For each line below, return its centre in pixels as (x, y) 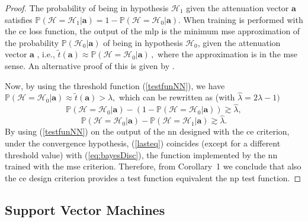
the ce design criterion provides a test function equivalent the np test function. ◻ (153, 177)
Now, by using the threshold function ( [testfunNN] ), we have (115, 85)
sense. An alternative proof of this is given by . (90, 65)
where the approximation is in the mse (227, 54)
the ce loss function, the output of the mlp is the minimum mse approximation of (153, 31)
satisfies (19, 19)
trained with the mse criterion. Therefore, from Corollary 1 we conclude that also (153, 166)
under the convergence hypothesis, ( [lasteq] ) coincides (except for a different (143, 143)
